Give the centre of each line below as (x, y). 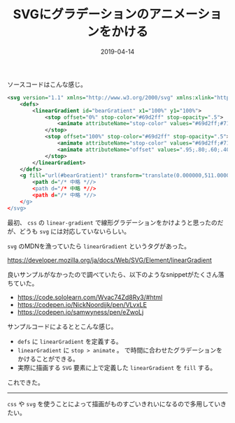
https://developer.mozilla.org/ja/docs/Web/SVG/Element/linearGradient (109, 260)
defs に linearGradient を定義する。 (70, 341)
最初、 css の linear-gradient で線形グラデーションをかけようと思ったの (113, 222)
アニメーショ (185, 14)
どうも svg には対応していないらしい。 (75, 231)
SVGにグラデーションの (81, 14)
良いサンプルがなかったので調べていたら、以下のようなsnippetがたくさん (113, 274)
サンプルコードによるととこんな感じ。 (62, 327)
